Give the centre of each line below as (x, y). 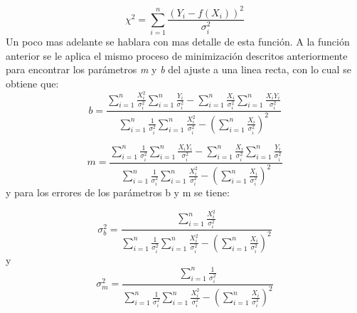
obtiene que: (32, 84)
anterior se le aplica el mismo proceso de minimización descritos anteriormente (177, 55)
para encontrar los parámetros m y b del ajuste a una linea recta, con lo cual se (178, 69)
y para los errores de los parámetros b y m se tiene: (118, 192)
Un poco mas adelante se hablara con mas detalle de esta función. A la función (178, 42)
